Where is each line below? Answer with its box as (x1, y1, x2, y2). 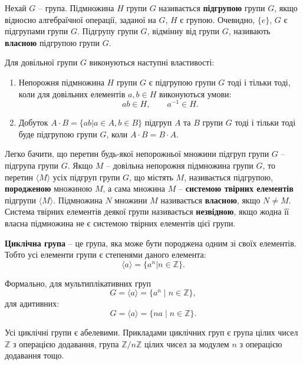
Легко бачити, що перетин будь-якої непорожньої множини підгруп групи (5, 147, 269, 160)
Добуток (18, 116, 48, 129)
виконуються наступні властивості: (89, 56, 215, 68)
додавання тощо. (5, 349, 64, 361)
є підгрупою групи (149, 75, 216, 88)
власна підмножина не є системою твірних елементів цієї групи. (5, 216, 236, 229)
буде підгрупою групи (18, 127, 97, 140)
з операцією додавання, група (13, 337, 119, 350)
